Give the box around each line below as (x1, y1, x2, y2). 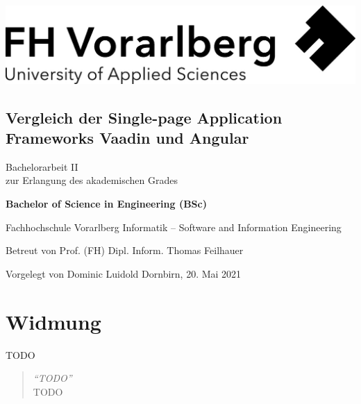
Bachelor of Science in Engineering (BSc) (6, 196, 207, 211)
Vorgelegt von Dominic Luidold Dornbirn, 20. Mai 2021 (6, 266, 242, 280)
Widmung (6, 307, 101, 335)
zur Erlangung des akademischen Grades (6, 173, 178, 187)
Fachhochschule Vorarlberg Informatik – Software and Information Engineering (6, 219, 342, 234)
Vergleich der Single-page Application (6, 106, 283, 128)
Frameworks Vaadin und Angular (6, 127, 249, 149)
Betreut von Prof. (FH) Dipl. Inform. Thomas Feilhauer (6, 243, 244, 258)
